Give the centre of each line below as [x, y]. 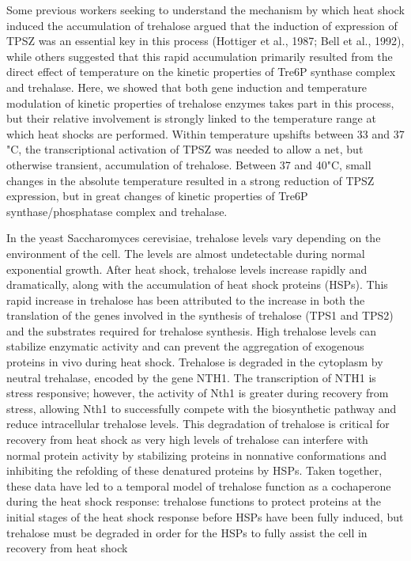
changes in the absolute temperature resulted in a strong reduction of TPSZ [190, 180]
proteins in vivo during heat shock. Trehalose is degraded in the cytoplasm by [195, 362]
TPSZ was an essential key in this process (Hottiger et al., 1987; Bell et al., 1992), [205, 41]
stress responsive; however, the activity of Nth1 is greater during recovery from [198, 393]
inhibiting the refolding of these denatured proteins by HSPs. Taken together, [194, 470]
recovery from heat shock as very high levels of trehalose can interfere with [187, 440]
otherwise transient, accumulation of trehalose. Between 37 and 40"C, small [189, 164]
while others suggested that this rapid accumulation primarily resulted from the [200, 56]
